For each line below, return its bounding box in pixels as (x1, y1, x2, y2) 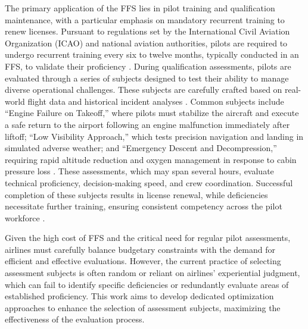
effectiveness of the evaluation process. (5, 313, 145, 325)
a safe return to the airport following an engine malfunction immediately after (5, 118, 290, 130)
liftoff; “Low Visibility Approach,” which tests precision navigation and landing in (5, 130, 304, 142)
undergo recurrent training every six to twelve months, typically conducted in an (5, 48, 299, 61)
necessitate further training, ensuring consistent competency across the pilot (5, 200, 282, 212)
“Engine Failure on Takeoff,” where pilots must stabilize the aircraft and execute (5, 106, 299, 119)
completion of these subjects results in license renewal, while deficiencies (5, 188, 268, 200)
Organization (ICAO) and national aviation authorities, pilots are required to (5, 36, 288, 49)
